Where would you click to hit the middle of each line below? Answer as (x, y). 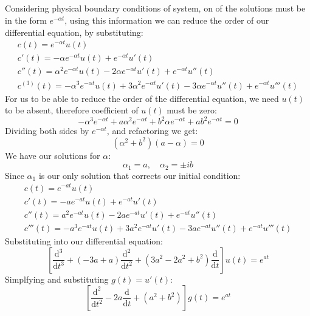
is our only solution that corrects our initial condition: (139, 175)
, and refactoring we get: (152, 131)
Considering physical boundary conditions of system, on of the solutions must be (155, 8)
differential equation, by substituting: (74, 32)
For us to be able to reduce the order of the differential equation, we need (142, 98)
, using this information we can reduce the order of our (167, 20)
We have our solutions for (53, 155)
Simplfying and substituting (57, 279)
